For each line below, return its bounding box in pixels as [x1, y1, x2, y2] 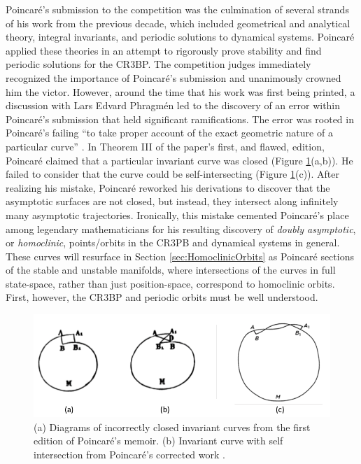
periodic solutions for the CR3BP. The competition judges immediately [6, 57, 311, 71]
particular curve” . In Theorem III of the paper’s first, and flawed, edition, [6, 139, 325, 153]
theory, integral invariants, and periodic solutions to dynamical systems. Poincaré [6, 29, 355, 44]
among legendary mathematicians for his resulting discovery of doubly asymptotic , [6, 221, 356, 236]
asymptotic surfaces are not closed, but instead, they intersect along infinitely [6, 194, 339, 209]
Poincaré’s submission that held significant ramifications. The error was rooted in [6, 111, 354, 126]
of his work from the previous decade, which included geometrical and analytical [6, 15, 351, 30]
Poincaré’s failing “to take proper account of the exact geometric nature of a [6, 125, 333, 140]
